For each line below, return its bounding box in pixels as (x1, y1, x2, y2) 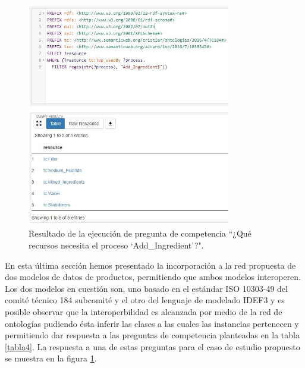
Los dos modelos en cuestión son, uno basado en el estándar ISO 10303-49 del (5, 282, 288, 294)
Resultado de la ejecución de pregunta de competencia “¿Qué (29, 227, 251, 240)
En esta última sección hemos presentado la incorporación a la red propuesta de (5, 259, 296, 271)
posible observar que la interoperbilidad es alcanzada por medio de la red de (5, 306, 282, 318)
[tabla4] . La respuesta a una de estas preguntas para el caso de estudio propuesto (5, 340, 300, 353)
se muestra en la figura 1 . (5, 352, 97, 364)
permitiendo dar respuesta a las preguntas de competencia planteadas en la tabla (5, 329, 300, 341)
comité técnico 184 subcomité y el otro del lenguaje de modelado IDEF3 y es (5, 294, 285, 306)
